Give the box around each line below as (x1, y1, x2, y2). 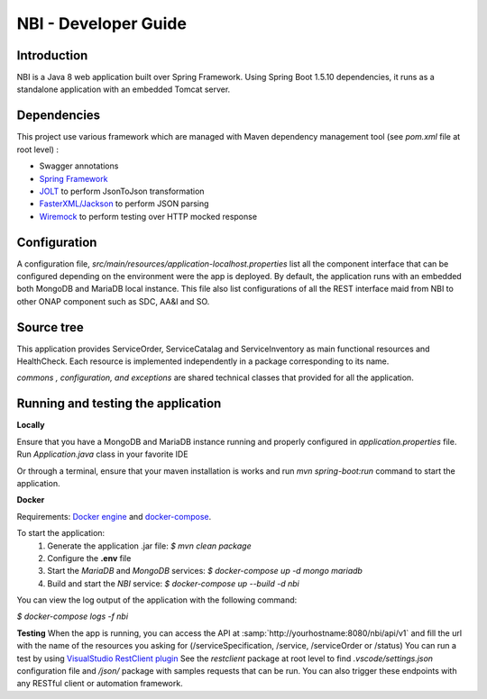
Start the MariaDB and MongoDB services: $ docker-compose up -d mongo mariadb (47, 566, 363, 576)
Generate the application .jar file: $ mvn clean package (47, 540, 252, 551)
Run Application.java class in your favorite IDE (16, 449, 188, 459)
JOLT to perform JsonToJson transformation (39, 186, 205, 196)
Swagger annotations (39, 160, 119, 171)
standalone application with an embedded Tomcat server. (16, 84, 231, 95)
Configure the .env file (47, 552, 132, 563)
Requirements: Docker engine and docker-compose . (16, 511, 212, 522)
